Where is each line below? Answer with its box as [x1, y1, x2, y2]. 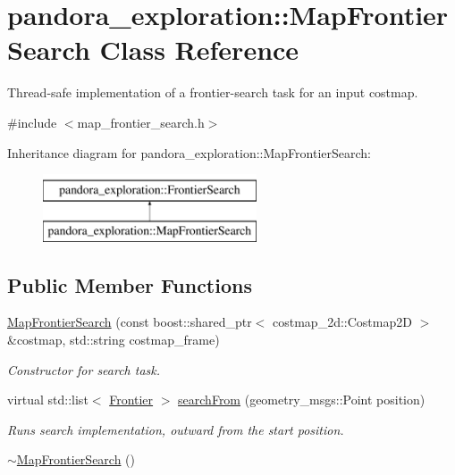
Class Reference [99, 31, 299, 68]
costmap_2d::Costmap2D [273, 312, 412, 331]
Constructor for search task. [7, 360, 161, 379]
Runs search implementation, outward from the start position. [7, 420, 344, 438]
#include [7, 112, 57, 131]
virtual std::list [7, 390, 88, 409]
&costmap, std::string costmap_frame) [7, 330, 220, 349]
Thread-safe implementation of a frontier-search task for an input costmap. [7, 83, 418, 102]
